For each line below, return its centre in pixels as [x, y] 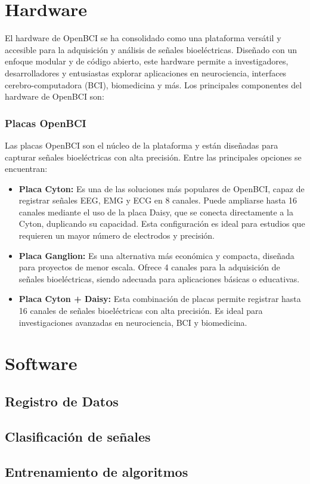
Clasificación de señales [78, 436]
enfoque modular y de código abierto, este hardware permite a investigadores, [147, 61]
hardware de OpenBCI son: [55, 96]
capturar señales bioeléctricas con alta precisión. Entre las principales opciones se [153, 157]
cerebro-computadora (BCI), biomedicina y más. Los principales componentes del [154, 84]
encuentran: [26, 169]
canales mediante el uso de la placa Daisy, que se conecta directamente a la [156, 212]
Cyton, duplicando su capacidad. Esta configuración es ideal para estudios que [162, 223]
